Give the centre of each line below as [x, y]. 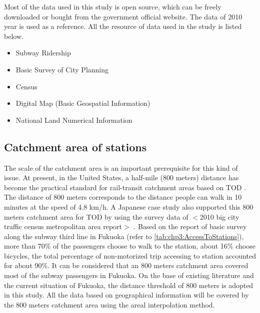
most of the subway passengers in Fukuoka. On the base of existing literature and [129, 275]
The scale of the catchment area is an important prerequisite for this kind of [121, 167]
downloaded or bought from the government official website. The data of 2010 [123, 16]
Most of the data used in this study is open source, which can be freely [113, 6]
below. [14, 36]
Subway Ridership [43, 53]
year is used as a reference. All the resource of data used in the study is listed [123, 26]
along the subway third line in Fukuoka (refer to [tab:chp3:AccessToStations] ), [124, 236]
